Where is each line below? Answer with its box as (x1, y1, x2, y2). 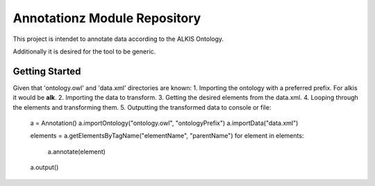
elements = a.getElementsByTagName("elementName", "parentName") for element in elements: (30, 132, 304, 140)
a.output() (30, 163, 59, 171)
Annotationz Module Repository (12, 10, 201, 26)
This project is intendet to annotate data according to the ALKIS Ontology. (12, 35, 224, 43)
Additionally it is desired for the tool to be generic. (12, 47, 156, 56)
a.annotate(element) (47, 147, 106, 155)
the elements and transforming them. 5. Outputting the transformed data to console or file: (12, 103, 272, 111)
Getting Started (12, 65, 81, 77)
